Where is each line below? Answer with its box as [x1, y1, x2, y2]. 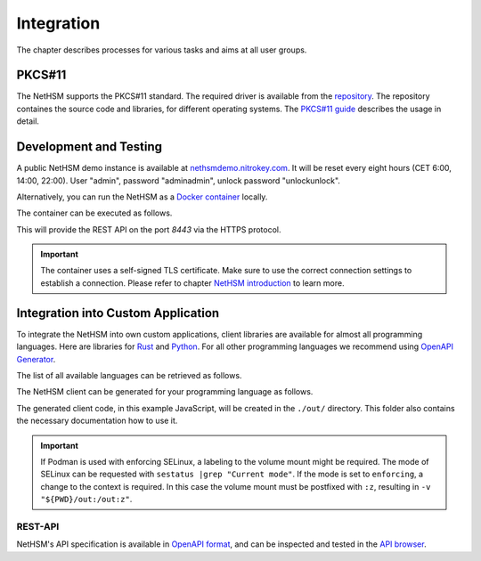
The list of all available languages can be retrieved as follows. [16, 370, 242, 380]
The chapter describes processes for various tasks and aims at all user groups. [16, 45, 307, 55]
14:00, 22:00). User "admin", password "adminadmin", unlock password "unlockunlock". [16, 175, 340, 186]
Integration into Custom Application [16, 305, 220, 321]
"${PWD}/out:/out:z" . [40, 494, 133, 505]
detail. [16, 116, 40, 126]
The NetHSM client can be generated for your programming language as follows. [16, 386, 314, 397]
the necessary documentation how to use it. [16, 415, 178, 427]
